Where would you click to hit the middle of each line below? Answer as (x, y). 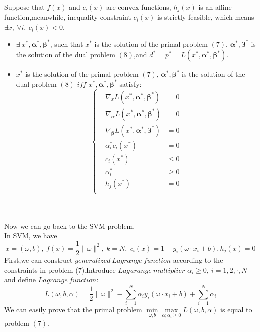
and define (20, 280)
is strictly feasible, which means (206, 17)
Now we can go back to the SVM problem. (70, 225)
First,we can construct (38, 260)
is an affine (215, 7)
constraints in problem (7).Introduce (60, 269)
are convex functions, (139, 7)
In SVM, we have (31, 235)
